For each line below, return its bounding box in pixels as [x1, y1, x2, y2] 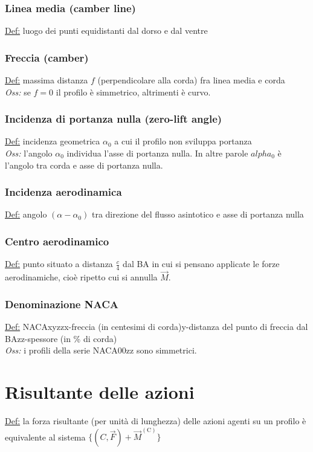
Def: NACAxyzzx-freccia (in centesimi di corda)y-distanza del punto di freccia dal [5, 320, 308, 333]
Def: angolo [5, 208, 47, 221]
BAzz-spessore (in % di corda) [5, 332, 117, 344]
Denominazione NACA [5, 296, 118, 311]
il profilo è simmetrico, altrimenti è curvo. [56, 85, 211, 98]
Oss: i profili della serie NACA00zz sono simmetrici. [5, 344, 197, 357]
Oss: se [5, 85, 31, 98]
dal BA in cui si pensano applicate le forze [123, 257, 280, 270]
